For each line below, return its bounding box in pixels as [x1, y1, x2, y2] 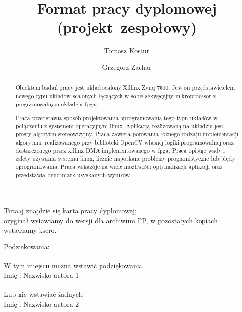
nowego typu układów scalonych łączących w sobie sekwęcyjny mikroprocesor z [15, 91, 216, 100]
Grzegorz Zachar [102, 62, 152, 72]
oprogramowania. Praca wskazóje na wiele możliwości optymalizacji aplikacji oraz [15, 163, 222, 171]
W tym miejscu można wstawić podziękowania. [4, 260, 144, 270]
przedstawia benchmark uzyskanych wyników [15, 170, 130, 179]
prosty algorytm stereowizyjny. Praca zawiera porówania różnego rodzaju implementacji [15, 130, 239, 138]
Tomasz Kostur [104, 45, 150, 56]
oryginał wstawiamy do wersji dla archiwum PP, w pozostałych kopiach [4, 215, 218, 225]
